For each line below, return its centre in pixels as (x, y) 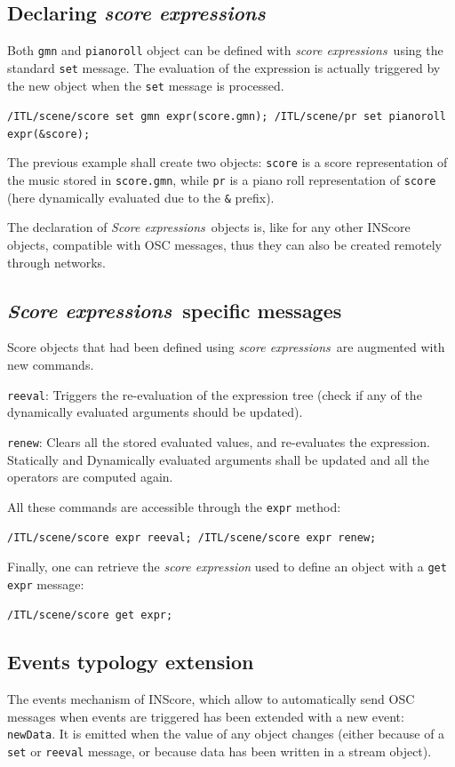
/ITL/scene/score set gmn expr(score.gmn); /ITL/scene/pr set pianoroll (227, 117)
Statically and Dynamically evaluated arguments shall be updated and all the (218, 459)
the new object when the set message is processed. (146, 85)
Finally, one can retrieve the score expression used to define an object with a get (227, 567)
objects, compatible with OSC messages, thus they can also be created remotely (224, 245)
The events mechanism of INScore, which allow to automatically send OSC (211, 699)
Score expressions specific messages (175, 310)
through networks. (57, 262)
